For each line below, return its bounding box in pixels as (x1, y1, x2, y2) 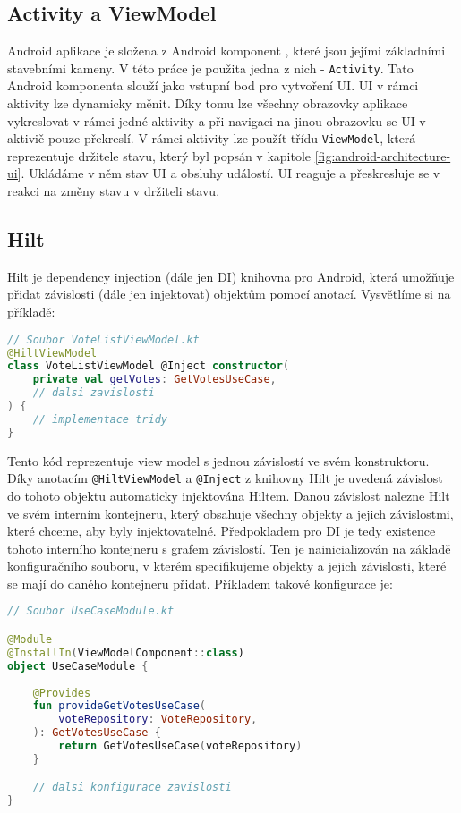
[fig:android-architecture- (314, 146, 451, 165)
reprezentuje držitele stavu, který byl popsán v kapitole (7, 146, 312, 165)
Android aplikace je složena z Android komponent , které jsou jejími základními (7, 41, 446, 60)
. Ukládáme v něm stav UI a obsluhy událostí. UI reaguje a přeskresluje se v (21, 164, 440, 182)
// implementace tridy (32, 412, 167, 426)
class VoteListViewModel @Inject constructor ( (7, 360, 290, 373)
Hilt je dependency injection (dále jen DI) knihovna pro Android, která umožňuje (7, 267, 455, 285)
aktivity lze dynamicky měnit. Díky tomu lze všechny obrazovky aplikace (7, 94, 408, 113)
